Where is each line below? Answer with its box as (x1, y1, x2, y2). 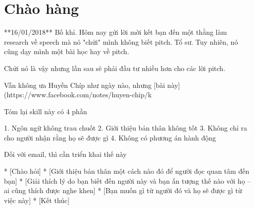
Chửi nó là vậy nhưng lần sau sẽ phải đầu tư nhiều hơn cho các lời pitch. (4, 63, 226, 73)
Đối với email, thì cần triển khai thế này (4, 149, 127, 159)
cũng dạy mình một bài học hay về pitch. (4, 46, 129, 57)
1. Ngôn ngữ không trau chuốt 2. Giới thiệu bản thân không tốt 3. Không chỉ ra (4, 123, 248, 133)
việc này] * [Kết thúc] (4, 195, 70, 205)
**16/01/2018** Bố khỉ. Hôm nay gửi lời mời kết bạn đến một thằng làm (4, 27, 227, 37)
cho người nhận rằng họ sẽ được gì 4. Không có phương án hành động (4, 132, 216, 142)
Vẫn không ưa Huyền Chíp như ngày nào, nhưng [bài (4, 79, 165, 90)
